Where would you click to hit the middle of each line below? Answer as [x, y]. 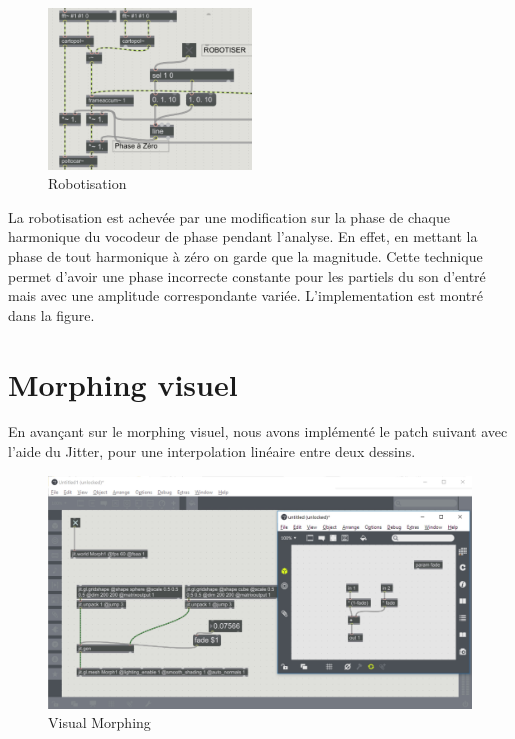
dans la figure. [51, 314]
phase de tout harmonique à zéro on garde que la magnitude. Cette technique [245, 255]
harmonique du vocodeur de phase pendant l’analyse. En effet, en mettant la [243, 236]
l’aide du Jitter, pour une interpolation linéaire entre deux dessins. [212, 451]
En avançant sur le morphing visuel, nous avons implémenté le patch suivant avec [258, 431]
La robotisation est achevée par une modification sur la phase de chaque [229, 216]
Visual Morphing [99, 722]
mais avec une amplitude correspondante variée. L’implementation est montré [245, 295]
